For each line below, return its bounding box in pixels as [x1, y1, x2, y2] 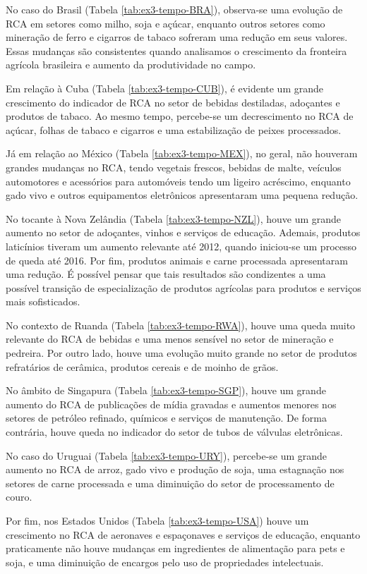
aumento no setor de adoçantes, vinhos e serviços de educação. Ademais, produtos [6, 225, 361, 240]
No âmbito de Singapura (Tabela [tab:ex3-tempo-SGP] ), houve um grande [6, 383, 326, 398]
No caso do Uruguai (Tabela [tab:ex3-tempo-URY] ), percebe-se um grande [6, 448, 327, 463]
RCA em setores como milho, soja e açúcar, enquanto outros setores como [6, 16, 325, 30]
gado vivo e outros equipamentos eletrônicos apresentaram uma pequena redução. [6, 188, 359, 202]
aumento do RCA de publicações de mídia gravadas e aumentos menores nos [6, 396, 337, 411]
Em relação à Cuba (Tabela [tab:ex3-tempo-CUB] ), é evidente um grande [6, 80, 324, 95]
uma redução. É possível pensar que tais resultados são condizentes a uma [6, 267, 326, 281]
